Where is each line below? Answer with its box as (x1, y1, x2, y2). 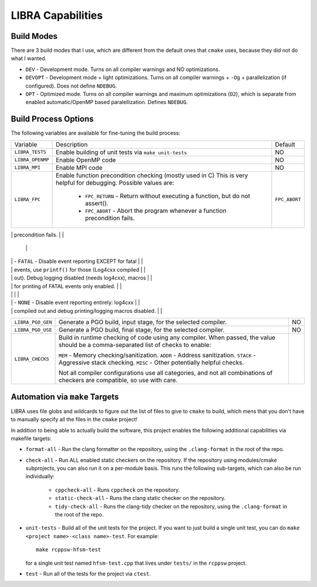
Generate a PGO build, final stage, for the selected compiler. (58, 326, 225, 334)
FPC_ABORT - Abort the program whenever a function (85, 206, 227, 215)
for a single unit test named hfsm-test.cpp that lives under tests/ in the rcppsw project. (25, 559, 247, 566)
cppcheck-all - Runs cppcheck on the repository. (55, 486, 180, 493)
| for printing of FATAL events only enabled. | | (11, 282, 122, 289)
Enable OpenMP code (56, 156, 116, 164)
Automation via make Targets (11, 392, 119, 402)
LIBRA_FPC (14, 196, 41, 203)
